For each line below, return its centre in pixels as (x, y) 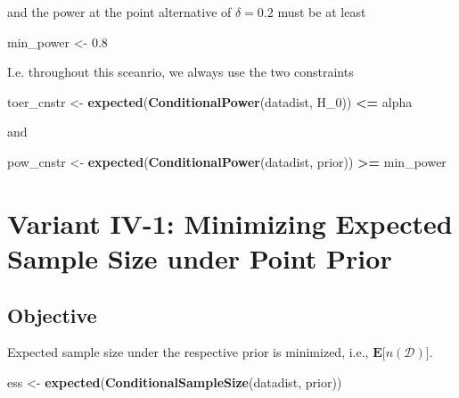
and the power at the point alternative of (119, 12)
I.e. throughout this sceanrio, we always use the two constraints (180, 72)
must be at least (322, 12)
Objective (52, 315)
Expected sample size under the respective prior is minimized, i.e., (188, 352)
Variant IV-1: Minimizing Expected (230, 223)
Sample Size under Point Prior (200, 257)
